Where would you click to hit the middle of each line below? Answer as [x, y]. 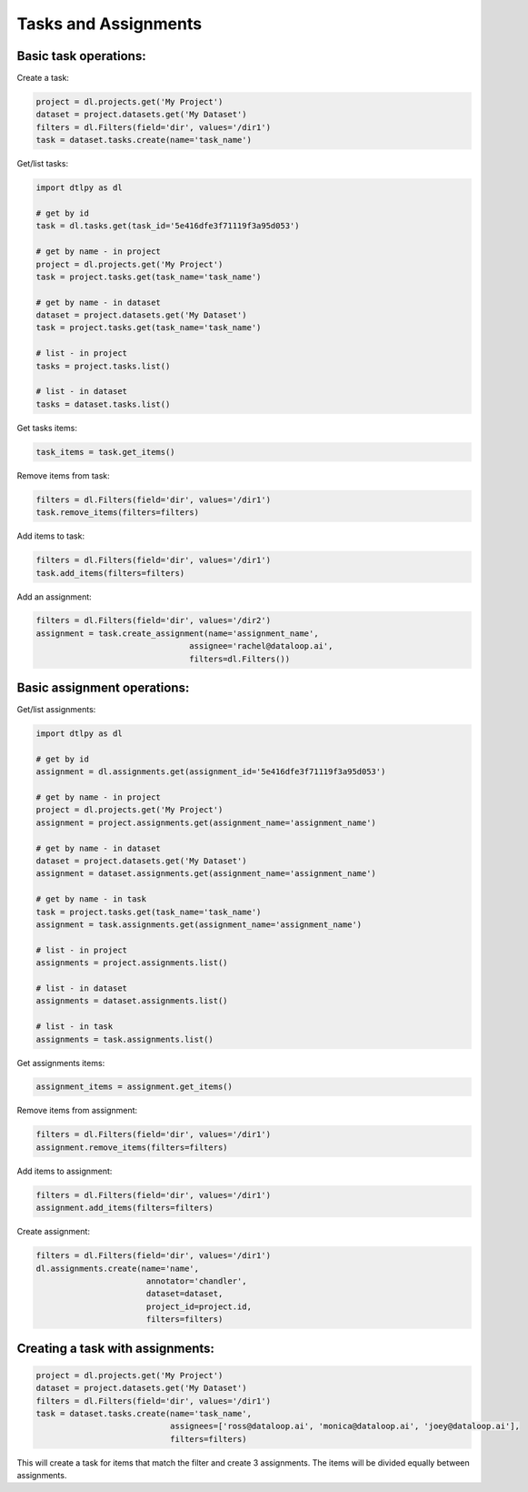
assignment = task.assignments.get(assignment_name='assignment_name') [199, 925]
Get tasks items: [47, 428]
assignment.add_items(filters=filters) [125, 1208]
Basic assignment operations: [103, 688]
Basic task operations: [81, 56]
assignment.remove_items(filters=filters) [132, 1147]
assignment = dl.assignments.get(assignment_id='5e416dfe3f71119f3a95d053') [211, 772]
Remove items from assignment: [77, 1111]
